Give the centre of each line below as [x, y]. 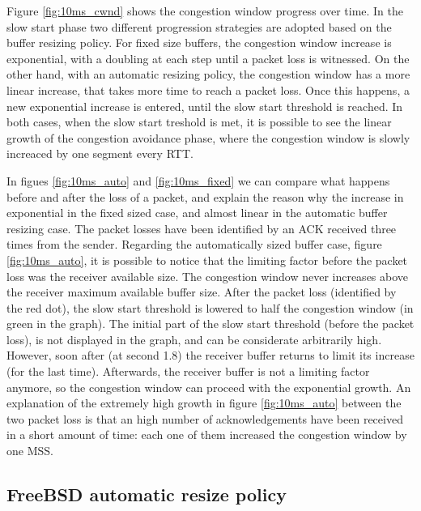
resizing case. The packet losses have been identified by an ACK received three [202, 228]
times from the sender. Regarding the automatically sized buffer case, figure [194, 244]
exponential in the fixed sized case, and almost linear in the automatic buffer [197, 213]
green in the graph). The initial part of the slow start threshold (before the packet [210, 324]
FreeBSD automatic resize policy [147, 494]
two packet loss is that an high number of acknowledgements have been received [205, 418]
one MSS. [30, 451]
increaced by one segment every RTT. [100, 153]
